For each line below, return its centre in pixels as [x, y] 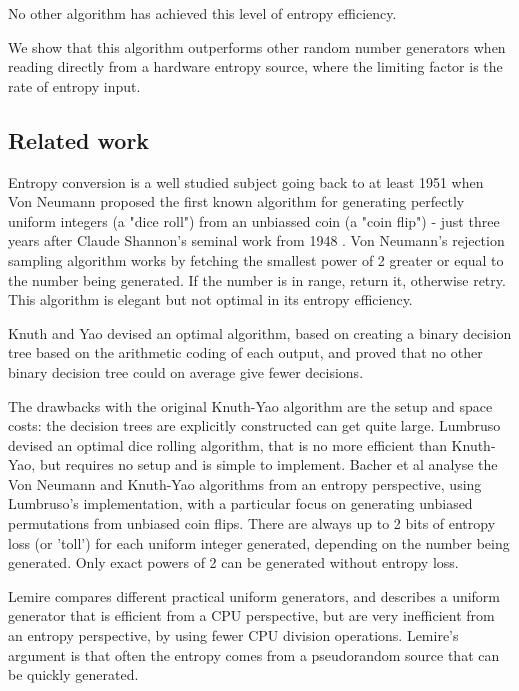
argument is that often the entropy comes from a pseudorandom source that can [254, 654]
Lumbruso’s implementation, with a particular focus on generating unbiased [240, 503]
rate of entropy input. [74, 85]
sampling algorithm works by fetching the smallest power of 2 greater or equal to [256, 259]
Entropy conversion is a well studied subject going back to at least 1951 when [246, 181]
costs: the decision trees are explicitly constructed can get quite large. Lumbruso [254, 425]
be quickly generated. [73, 674]
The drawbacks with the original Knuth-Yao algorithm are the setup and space [250, 405]
